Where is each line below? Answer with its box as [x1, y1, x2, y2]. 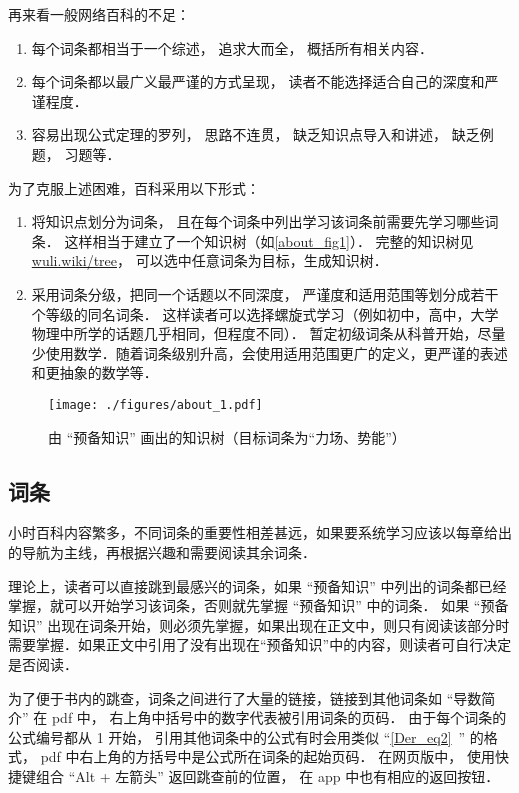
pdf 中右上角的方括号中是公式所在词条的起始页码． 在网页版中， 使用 [40, 746, 495, 767]
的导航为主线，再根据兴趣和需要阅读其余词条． [8, 541, 316, 562]
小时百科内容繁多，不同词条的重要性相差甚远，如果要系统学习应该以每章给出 [8, 522, 512, 543]
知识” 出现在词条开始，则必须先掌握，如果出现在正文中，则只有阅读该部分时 [8, 614, 510, 635]
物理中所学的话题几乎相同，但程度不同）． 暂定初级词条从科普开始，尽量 [31, 323, 506, 344]
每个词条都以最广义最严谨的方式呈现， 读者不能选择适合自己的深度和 [31, 71, 485, 92]
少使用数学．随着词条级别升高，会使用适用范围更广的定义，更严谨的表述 [31, 342, 508, 363]
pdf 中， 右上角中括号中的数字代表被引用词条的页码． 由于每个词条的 [51, 707, 507, 728]
